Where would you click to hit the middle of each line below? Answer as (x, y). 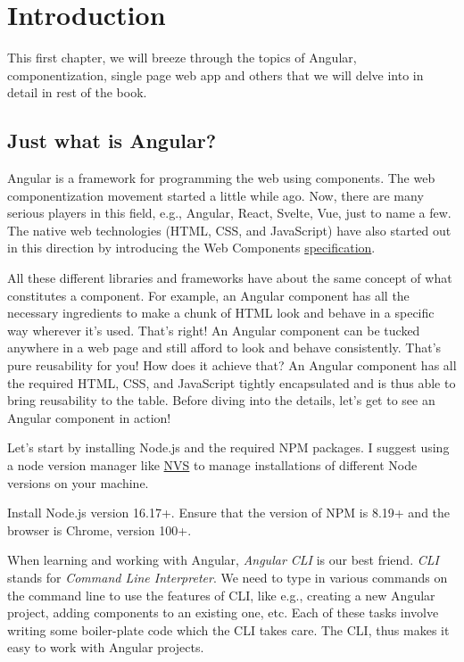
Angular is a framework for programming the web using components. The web (221, 178)
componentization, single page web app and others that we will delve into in (215, 74)
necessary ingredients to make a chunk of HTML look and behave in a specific (221, 313)
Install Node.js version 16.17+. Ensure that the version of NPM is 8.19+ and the (229, 513)
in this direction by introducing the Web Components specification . (191, 248)
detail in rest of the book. (77, 92)
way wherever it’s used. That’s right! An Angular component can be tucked (214, 330)
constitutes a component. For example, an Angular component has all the (208, 295)
